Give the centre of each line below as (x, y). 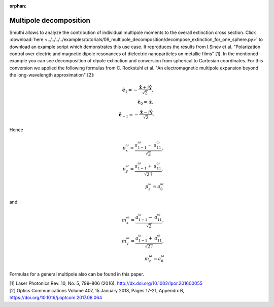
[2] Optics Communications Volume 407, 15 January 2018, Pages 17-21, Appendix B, (97, 290)
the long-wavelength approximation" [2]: (52, 75)
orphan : (18, 6)
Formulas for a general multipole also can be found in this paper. (77, 274)
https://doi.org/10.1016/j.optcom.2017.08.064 (56, 298)
